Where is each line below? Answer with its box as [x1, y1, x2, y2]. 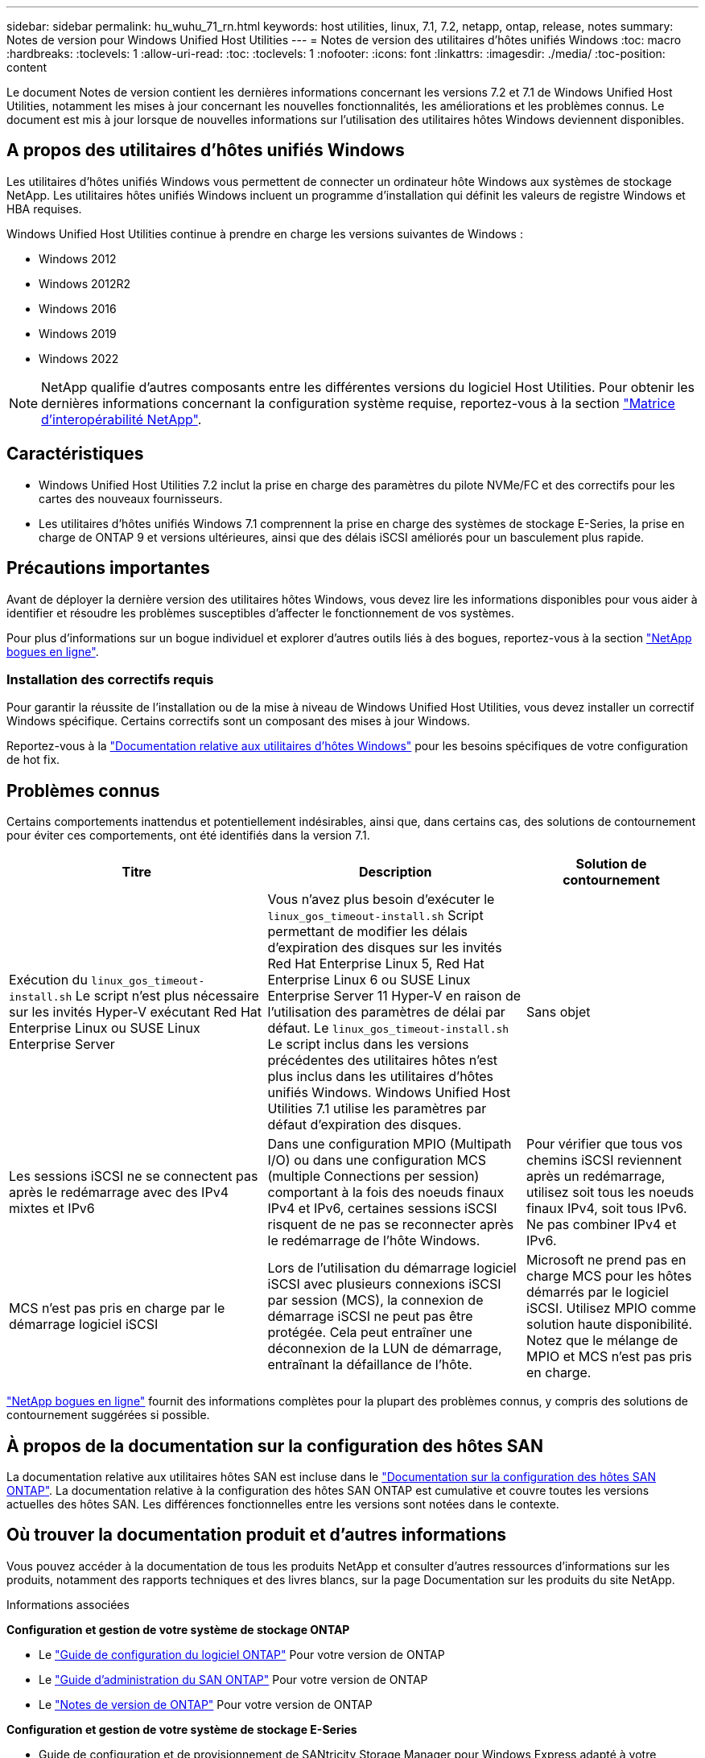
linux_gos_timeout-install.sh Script [267, 907, 484, 924]
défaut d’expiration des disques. [267, 1116, 462, 1133]
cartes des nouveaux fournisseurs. [39, 491, 223, 506]
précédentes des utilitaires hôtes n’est [267, 1052, 498, 1069]
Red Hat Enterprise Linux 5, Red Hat [267, 955, 484, 972]
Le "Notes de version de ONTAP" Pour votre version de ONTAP [39, 1697, 373, 1711]
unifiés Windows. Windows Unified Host [267, 1084, 511, 1101]
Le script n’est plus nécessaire [75, 988, 259, 1005]
